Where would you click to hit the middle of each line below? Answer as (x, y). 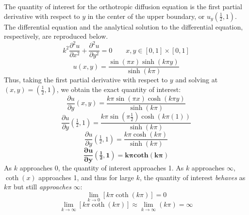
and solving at (197, 80)
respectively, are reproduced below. (56, 36)
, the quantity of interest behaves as (192, 177)
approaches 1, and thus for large (86, 177)
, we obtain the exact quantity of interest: (119, 89)
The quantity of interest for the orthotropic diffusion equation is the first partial (123, 6)
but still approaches (42, 187)
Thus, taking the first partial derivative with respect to (86, 80)
